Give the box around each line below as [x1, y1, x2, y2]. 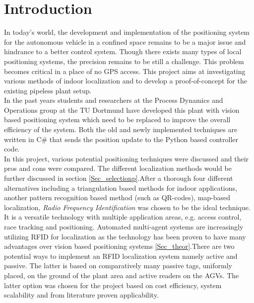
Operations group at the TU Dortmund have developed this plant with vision [4, 104, 240, 115]
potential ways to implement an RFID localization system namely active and [4, 250, 238, 261]
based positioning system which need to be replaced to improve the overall [4, 114, 231, 125]
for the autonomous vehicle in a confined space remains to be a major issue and [4, 36, 246, 47]
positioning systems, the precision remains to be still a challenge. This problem [4, 56, 244, 66]
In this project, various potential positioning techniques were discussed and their [4, 153, 249, 163]
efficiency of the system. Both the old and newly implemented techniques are [4, 124, 238, 135]
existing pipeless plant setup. [4, 85, 92, 95]
